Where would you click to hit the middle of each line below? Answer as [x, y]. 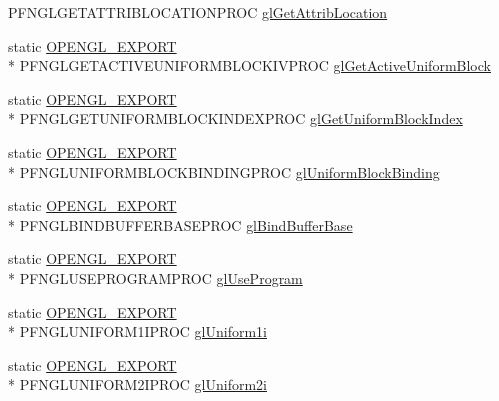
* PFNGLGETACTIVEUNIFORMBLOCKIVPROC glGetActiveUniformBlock [249, 65]
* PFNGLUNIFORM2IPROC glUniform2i [137, 384]
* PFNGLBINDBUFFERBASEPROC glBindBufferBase [180, 224]
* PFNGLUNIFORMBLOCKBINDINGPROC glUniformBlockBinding [224, 171]
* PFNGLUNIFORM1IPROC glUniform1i [137, 331]
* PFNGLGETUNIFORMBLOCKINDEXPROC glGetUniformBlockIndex [235, 118]
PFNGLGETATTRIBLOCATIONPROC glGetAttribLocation [198, 12]
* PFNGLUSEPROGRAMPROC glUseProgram [155, 277]
